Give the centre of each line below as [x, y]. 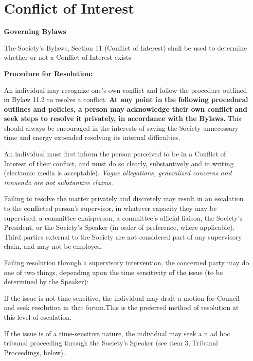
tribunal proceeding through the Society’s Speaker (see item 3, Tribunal [111, 343]
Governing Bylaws [35, 31]
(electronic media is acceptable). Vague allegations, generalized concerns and [118, 173]
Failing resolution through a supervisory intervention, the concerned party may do [126, 262]
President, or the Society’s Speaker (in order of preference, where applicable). [119, 227]
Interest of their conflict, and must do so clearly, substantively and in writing [119, 163]
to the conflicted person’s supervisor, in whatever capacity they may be [110, 208]
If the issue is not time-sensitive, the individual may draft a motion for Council [122, 298]
